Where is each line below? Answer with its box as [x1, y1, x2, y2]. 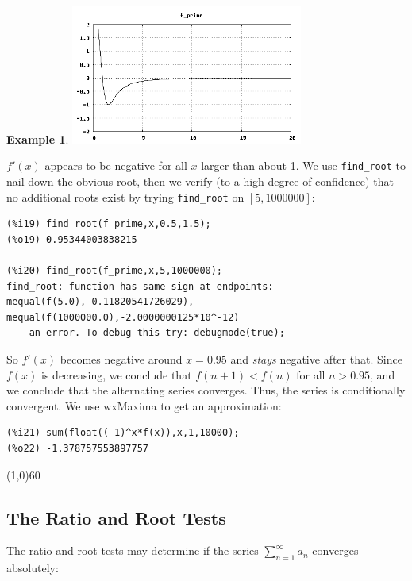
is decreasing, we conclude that [41, 366, 192, 383]
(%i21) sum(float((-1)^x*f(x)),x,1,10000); [6, 427, 240, 439]
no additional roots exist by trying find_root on [6, 188, 245, 205]
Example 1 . [6, 130, 69, 147]
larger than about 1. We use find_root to [201, 157, 406, 174]
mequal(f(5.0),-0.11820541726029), [6, 296, 194, 308]
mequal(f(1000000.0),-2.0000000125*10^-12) [6, 311, 240, 323]
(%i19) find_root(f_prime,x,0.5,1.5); [6, 218, 211, 230]
